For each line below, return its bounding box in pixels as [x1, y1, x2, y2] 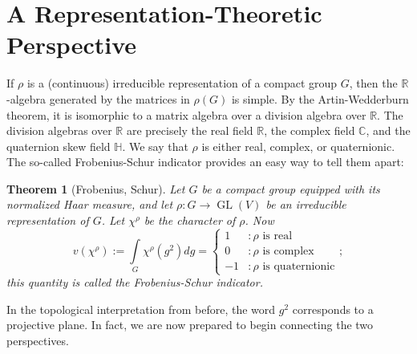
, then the [349, 75, 398, 92]
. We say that [122, 137, 188, 154]
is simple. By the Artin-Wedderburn [231, 90, 409, 107]
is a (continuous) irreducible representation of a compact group [26, 75, 338, 92]
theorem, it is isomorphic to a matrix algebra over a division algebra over [6, 106, 366, 123]
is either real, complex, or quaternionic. [201, 137, 395, 154]
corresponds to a [292, 300, 374, 317]
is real [262, 230, 293, 242]
